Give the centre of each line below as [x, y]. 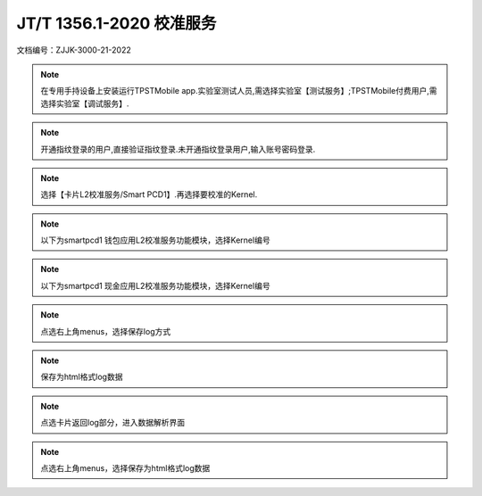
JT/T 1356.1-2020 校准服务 [116, 23]
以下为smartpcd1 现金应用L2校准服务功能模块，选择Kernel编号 [156, 285]
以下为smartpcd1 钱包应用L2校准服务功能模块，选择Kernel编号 [156, 240]
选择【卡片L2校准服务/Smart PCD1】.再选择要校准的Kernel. [149, 194]
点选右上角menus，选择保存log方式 [106, 331]
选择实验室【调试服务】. [85, 103]
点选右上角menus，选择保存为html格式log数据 [125, 467]
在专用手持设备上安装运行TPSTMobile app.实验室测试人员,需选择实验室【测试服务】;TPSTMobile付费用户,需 [239, 91]
